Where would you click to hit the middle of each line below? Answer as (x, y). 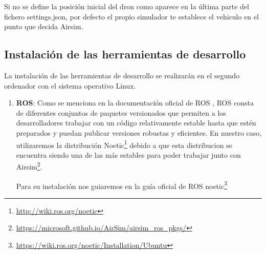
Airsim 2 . (29, 166)
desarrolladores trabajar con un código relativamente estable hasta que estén (136, 123)
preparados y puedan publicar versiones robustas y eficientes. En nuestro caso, (139, 132)
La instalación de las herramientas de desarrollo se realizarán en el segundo (122, 75)
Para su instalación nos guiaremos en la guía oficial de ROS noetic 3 (122, 185)
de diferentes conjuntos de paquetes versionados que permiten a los (121, 112)
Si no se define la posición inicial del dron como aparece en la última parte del (127, 6)
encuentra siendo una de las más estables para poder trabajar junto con (128, 154)
